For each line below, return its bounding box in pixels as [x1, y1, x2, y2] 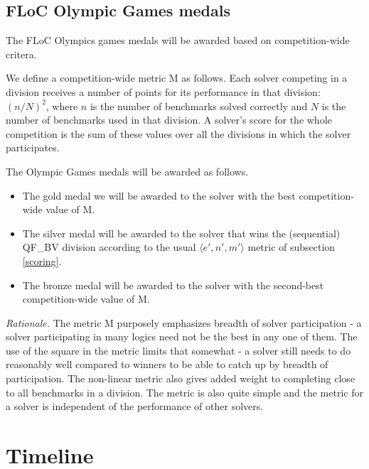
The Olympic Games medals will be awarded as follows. [6, 163, 249, 178]
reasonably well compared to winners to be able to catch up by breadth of [6, 357, 328, 372]
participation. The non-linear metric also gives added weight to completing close [6, 371, 355, 386]
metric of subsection [247, 239, 336, 254]
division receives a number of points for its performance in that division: [6, 84, 321, 99]
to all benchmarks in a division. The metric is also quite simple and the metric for [6, 384, 363, 399]
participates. [6, 140, 60, 155]
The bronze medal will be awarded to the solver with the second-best [22, 277, 324, 292]
